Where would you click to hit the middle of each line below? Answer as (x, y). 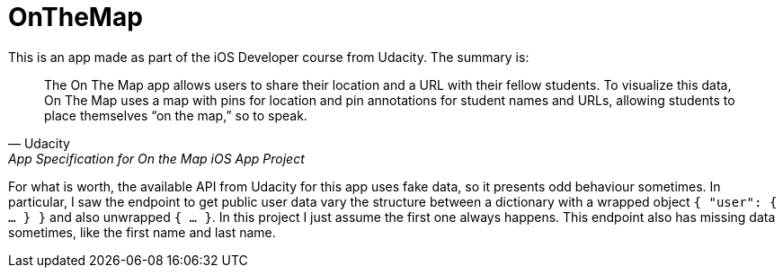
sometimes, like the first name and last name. (142, 232)
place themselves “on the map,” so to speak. (176, 115)
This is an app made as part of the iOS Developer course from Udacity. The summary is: (269, 57)
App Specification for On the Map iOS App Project (156, 158)
